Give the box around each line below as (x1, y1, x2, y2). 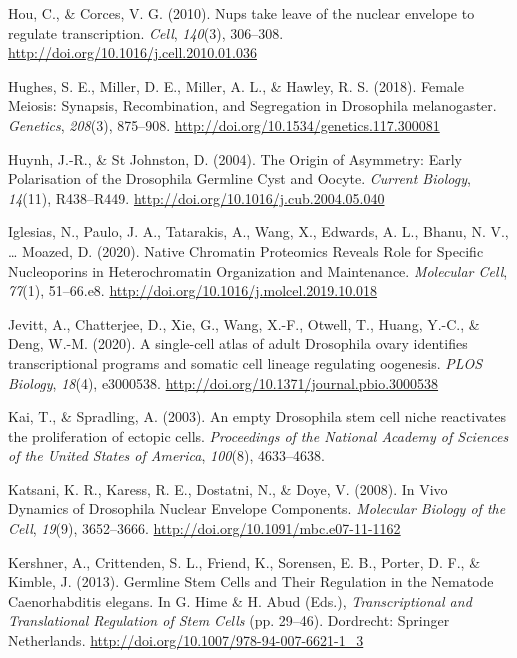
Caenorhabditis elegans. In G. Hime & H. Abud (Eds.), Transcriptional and (8, 590, 472, 611)
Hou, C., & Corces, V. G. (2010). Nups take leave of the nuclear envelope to (8, 3, 475, 23)
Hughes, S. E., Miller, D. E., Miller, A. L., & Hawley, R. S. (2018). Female (8, 75, 464, 96)
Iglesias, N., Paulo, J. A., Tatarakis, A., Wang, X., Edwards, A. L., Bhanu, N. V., (8, 221, 509, 242)
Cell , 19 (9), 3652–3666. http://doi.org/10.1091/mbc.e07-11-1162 (8, 518, 401, 539)
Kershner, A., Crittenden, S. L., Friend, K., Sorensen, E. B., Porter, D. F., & (8, 551, 481, 572)
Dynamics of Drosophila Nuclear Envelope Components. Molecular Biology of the (8, 498, 506, 519)
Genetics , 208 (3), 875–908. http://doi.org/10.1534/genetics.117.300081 (8, 114, 440, 135)
